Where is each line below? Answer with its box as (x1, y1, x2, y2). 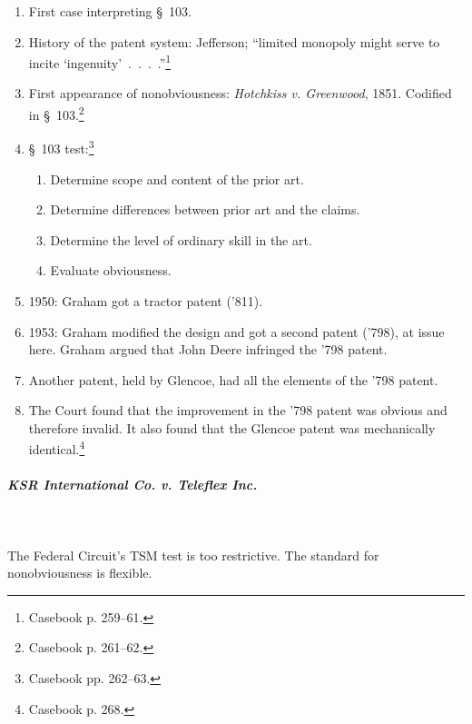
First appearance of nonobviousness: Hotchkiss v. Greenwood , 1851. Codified (28, 84, 452, 103)
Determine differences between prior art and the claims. (50, 200, 360, 219)
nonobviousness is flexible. (7, 563, 152, 582)
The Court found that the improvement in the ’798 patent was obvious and (28, 401, 447, 420)
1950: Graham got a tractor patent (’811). (28, 291, 263, 310)
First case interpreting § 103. (28, 2, 192, 20)
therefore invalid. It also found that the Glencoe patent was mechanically (28, 418, 436, 437)
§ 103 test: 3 (28, 136, 94, 157)
